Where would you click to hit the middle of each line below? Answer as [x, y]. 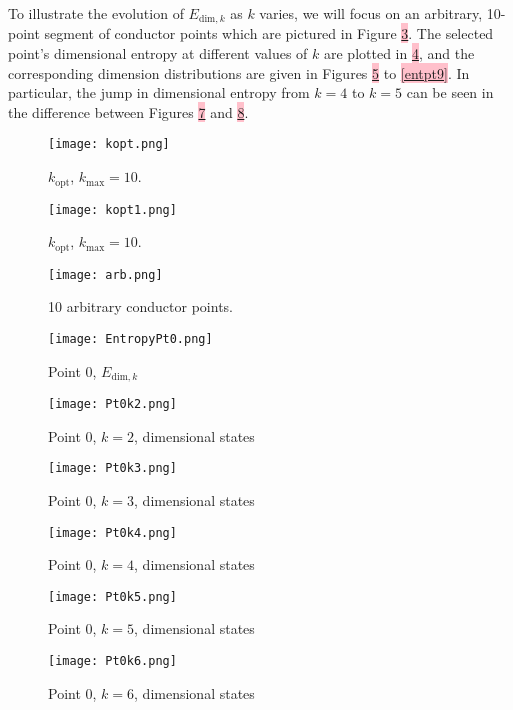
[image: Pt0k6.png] [112, 661]
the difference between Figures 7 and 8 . [128, 111]
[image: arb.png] [105, 274]
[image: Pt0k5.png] [112, 596]
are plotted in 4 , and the [399, 53]
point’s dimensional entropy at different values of [158, 53]
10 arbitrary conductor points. [140, 306]
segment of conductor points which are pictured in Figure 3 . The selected [269, 33]
